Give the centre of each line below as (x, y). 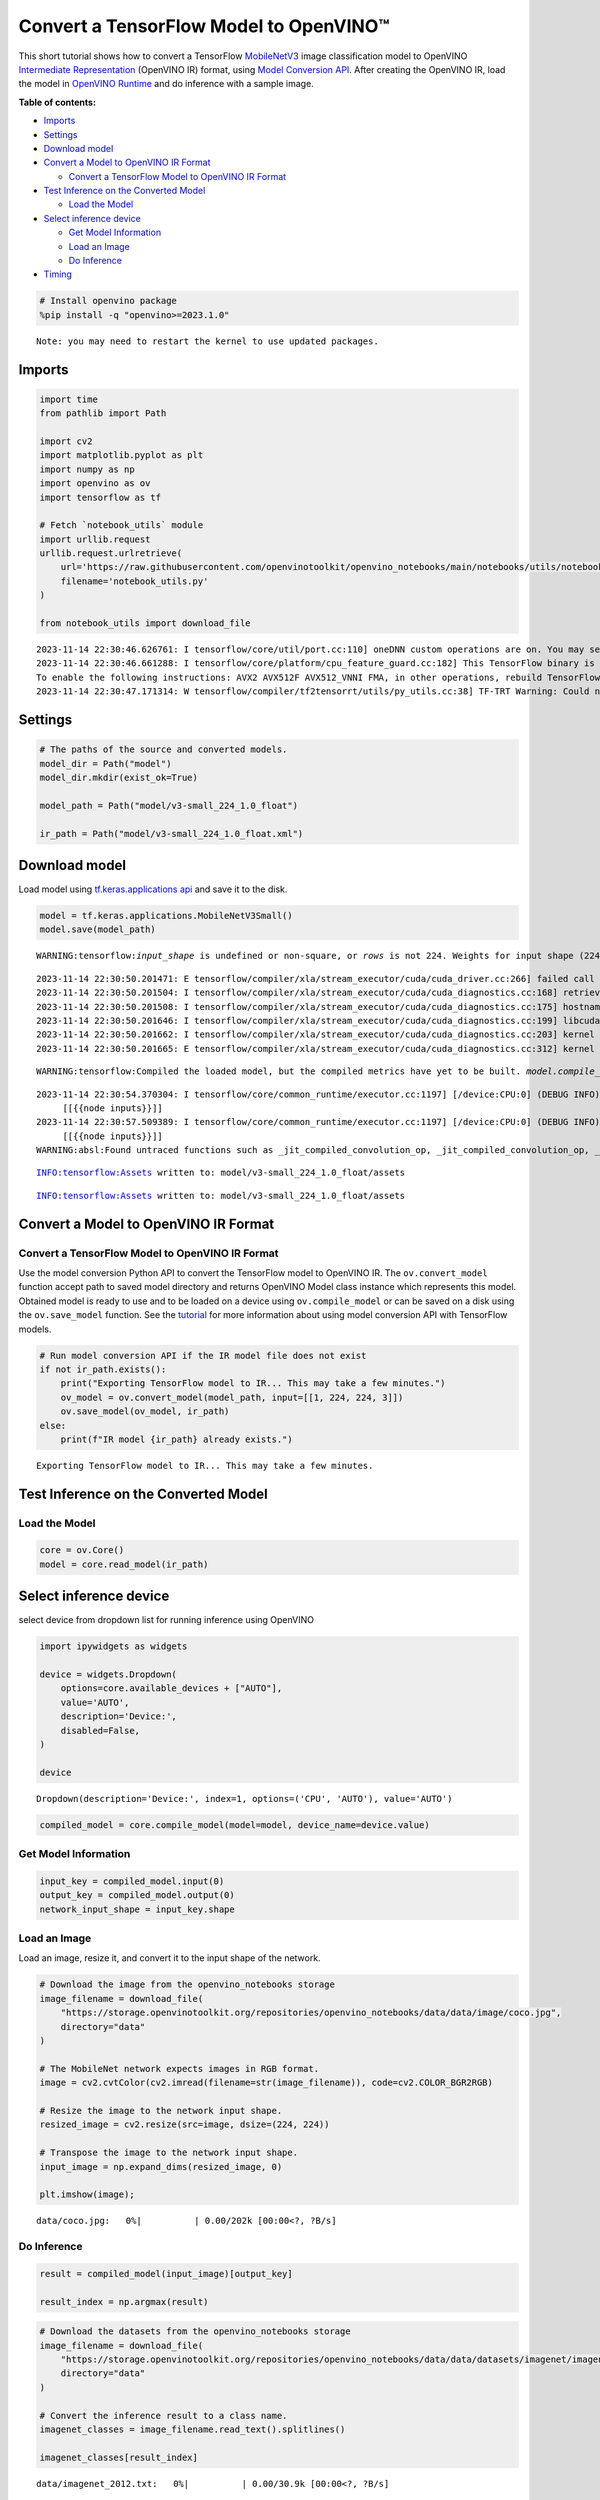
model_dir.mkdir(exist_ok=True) (119, 777)
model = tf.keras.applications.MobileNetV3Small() (166, 915)
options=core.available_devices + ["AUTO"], (171, 1688)
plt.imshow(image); (87, 2194)
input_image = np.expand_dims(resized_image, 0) (161, 2166)
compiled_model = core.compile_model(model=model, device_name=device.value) (234, 1824)
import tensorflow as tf (100, 497)
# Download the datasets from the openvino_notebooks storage (195, 2331)
